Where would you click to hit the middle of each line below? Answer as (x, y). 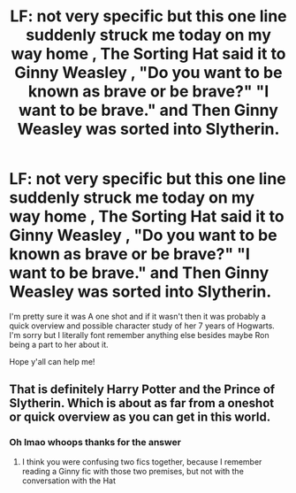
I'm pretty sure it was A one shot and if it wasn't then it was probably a (138, 316)
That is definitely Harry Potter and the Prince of (142, 390)
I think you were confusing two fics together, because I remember (142, 461)
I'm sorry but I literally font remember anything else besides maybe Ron (139, 335)
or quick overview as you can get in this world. (140, 417)
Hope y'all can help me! (52, 361)
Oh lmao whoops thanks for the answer (95, 443)
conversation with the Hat (69, 481)
